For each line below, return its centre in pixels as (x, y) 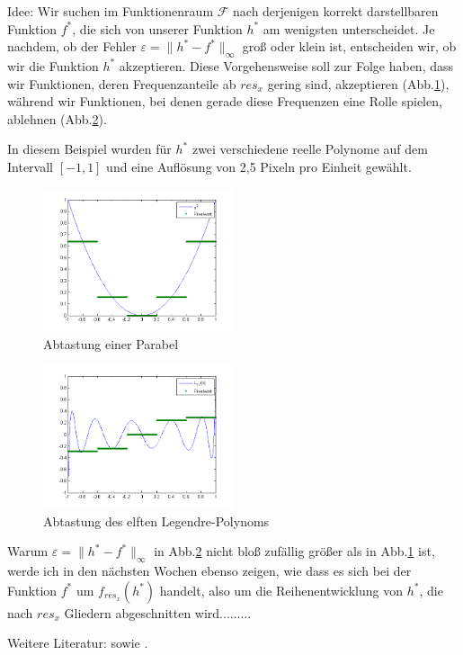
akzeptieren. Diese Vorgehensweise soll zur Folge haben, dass (286, 65)
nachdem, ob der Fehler (72, 46)
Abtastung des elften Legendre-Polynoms (156, 520)
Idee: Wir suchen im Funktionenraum (111, 11)
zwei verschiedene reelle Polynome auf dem (310, 149)
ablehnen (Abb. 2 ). (57, 118)
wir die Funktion (53, 65)
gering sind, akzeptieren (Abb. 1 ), (358, 83)
